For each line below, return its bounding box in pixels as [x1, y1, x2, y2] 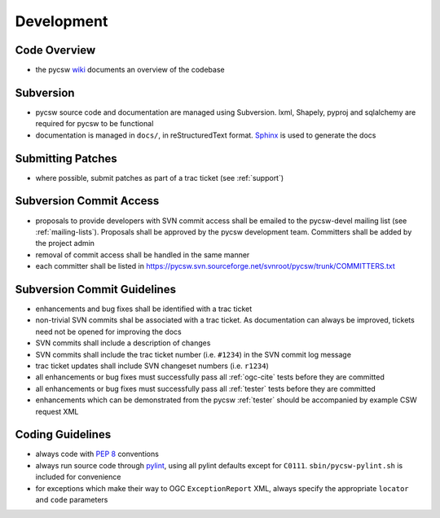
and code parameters [35, 495, 108, 505]
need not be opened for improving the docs [35, 327, 183, 336]
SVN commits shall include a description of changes [35, 338, 211, 348]
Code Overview [15, 43, 96, 57]
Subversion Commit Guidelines [15, 282, 177, 296]
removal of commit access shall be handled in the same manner [35, 249, 250, 260]
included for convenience [35, 472, 121, 482]
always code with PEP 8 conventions [35, 449, 159, 459]
